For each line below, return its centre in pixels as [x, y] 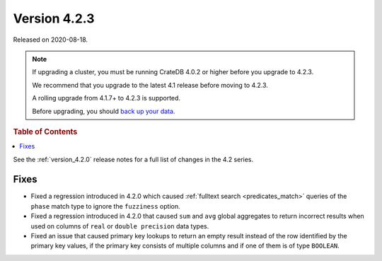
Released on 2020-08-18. [51, 40]
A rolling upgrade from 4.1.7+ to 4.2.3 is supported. [106, 98]
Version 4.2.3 [54, 18]
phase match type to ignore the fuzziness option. [105, 206]
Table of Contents [45, 132]
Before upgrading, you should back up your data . [104, 111]
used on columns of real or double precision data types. [120, 226]
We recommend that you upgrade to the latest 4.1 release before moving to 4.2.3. [150, 85]
